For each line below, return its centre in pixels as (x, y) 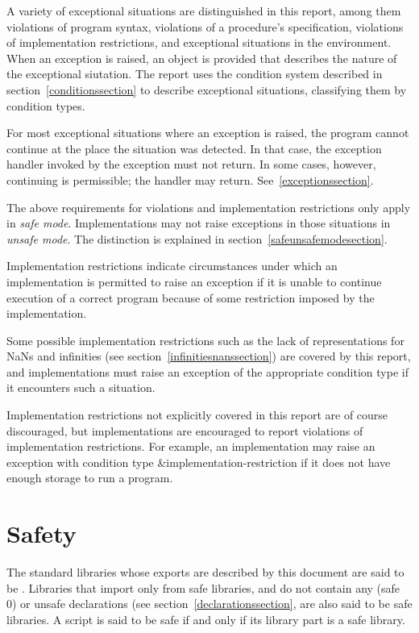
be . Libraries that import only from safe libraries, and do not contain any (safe (203, 587)
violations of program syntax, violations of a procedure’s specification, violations (205, 26)
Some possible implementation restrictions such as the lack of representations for (205, 340)
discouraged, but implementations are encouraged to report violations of (185, 430)
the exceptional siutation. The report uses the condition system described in (195, 74)
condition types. (46, 105)
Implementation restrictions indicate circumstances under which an (172, 266)
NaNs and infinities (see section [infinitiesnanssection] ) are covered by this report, (209, 356)
